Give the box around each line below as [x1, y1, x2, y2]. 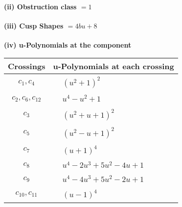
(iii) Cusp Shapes [4, 21, 64, 31]
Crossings [8, 60, 45, 72]
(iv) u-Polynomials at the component [4, 40, 132, 50]
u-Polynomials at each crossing [53, 60, 174, 72]
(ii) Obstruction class [4, 1, 77, 11]
